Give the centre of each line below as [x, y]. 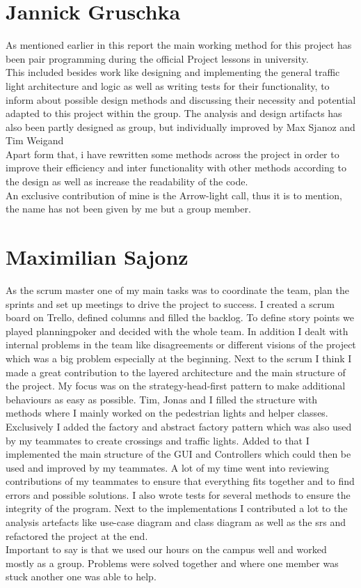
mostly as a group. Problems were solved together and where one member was [172, 563]
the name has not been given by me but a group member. [128, 209]
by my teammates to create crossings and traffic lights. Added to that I [158, 440]
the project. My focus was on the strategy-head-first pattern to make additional [176, 386]
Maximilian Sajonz [97, 257]
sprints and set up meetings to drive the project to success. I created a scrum [170, 303]
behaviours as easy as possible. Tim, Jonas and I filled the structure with [162, 399]
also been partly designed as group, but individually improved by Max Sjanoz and [180, 126]
